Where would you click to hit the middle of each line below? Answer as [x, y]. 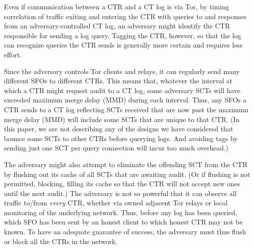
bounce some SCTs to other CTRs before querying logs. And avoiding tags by [121, 138]
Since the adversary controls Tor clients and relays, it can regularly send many [122, 71]
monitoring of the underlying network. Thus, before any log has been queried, [121, 212]
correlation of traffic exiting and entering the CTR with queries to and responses [125, 16]
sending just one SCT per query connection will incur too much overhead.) [116, 148]
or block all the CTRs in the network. [61, 241]
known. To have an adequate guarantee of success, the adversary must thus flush [125, 232]
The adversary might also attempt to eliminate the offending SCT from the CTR [126, 164]
